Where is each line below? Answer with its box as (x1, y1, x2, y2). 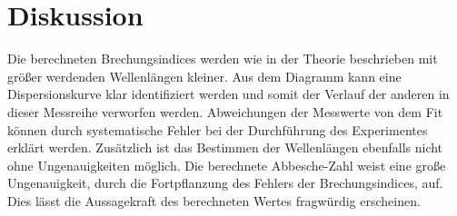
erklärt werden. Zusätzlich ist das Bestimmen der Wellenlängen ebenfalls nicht (7, 138, 443, 157)
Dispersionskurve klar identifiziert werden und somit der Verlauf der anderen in (7, 84, 450, 103)
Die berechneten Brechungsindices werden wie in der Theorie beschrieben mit (7, 49, 438, 68)
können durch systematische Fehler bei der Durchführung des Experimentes (7, 120, 428, 139)
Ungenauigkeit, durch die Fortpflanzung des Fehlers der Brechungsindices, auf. (7, 173, 443, 192)
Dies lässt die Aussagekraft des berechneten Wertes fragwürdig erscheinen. (7, 191, 421, 210)
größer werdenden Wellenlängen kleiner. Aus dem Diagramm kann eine (7, 66, 402, 85)
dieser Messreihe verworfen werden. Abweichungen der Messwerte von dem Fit (7, 102, 443, 121)
